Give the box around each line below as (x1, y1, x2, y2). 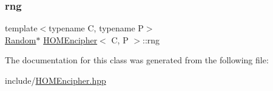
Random (5, 33, 36, 46)
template (5, 22, 38, 34)
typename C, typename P (49, 22, 144, 34)
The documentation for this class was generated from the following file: (5, 54, 269, 66)
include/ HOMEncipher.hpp (5, 74, 106, 86)
